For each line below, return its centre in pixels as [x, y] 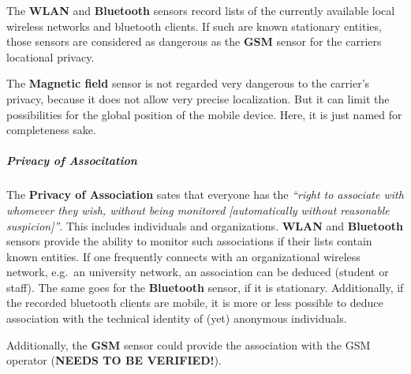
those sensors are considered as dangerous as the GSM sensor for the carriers [194, 41]
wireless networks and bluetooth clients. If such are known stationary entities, [194, 26]
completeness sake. [51, 130]
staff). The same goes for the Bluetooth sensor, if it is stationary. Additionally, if [205, 287]
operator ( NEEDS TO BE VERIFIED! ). [114, 360]
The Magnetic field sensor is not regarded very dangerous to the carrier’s [188, 83]
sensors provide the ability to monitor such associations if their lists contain [189, 241]
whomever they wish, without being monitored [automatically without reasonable [198, 209]
